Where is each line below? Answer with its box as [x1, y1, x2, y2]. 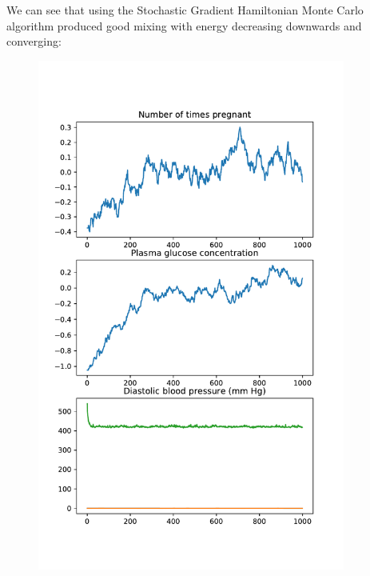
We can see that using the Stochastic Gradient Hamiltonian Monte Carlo [6, 2, 364, 18]
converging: [6, 33, 62, 50]
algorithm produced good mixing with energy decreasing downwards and [6, 17, 362, 34]
